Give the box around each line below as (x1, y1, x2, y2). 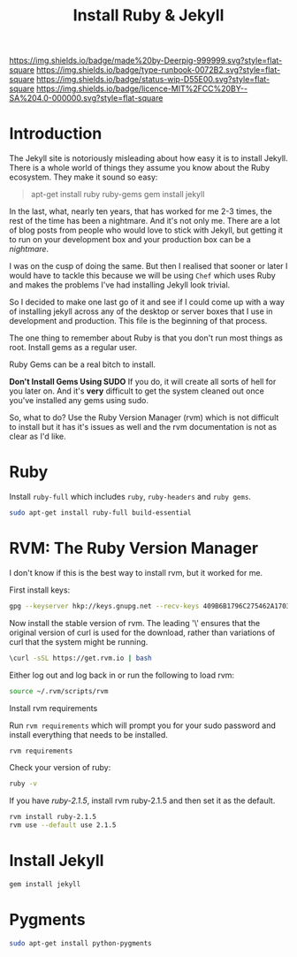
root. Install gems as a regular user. (9, 342, 138, 353)
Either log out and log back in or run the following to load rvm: (9, 670, 235, 680)
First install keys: (9, 585, 71, 595)
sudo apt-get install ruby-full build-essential (9, 509, 192, 517)
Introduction (9, 124, 103, 144)
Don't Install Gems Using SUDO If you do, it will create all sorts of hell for (9, 377, 277, 387)
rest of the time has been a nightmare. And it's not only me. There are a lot (9, 216, 280, 226)
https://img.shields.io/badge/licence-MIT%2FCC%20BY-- (36, 83, 248, 94)
